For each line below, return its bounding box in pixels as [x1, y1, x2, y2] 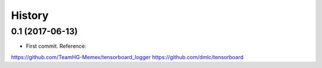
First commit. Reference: [26, 43, 86, 50]
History [11, 9, 49, 22]
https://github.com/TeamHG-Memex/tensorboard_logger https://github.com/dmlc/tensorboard [11, 53, 244, 60]
